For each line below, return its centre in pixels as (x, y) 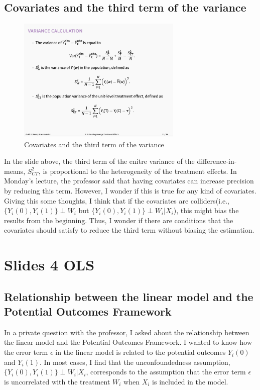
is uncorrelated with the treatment (57, 381)
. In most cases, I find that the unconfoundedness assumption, (135, 362)
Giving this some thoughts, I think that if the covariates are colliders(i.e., (117, 200)
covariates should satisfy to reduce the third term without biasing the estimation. (129, 230)
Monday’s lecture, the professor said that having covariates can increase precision (129, 181)
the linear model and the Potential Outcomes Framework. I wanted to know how (128, 342)
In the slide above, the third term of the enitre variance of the (99, 161)
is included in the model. (190, 381)
